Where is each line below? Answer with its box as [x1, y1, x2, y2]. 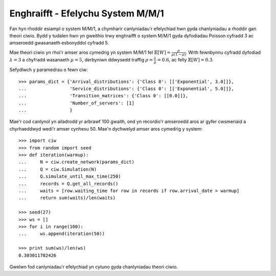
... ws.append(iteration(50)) [18, 231, 105, 237]
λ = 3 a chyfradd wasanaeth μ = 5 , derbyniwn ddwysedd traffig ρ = [9, 57, 153, 63]
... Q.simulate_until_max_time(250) [18, 174, 121, 179]
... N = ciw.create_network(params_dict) [18, 159, 135, 165]
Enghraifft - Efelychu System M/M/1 [9, 8, 165, 19]
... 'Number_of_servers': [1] [18, 100, 135, 106]
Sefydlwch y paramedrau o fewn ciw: [9, 67, 88, 73]
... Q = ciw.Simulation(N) [18, 166, 97, 172]
